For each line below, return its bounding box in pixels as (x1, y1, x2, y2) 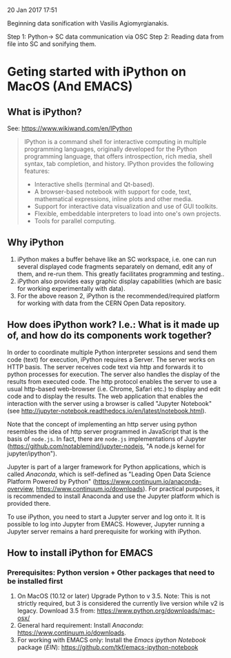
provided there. (7, 499, 51, 507)
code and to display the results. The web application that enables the (7, 392, 203, 400)
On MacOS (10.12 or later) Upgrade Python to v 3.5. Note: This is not (17, 592, 210, 600)
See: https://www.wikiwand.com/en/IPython (7, 124, 132, 132)
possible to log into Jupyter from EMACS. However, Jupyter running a (7, 520, 205, 528)
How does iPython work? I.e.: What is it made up (7, 319, 220, 331)
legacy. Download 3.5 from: (17, 606, 96, 615)
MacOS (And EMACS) (7, 79, 133, 94)
